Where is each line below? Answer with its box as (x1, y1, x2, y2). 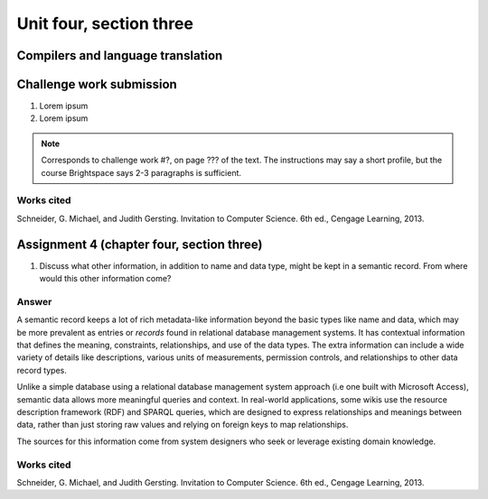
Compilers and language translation (16, 48, 223, 63)
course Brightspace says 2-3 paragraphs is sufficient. (41, 167, 242, 178)
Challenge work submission (16, 77, 178, 92)
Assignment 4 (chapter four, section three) (16, 236, 263, 252)
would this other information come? (39, 273, 172, 284)
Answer (16, 295, 52, 308)
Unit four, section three (16, 14, 194, 33)
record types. (16, 365, 68, 375)
